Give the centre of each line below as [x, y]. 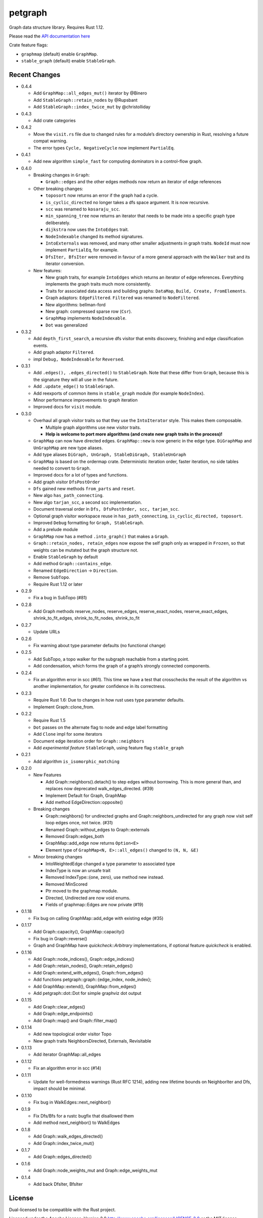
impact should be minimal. [60, 1088]
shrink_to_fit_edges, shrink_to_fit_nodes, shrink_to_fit [86, 618]
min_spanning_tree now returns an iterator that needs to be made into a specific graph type [140, 216]
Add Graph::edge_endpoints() [63, 1014]
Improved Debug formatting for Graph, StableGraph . [89, 523]
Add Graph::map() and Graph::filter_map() [75, 1020]
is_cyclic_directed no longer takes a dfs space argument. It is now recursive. [127, 202]
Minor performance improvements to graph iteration [85, 400]
